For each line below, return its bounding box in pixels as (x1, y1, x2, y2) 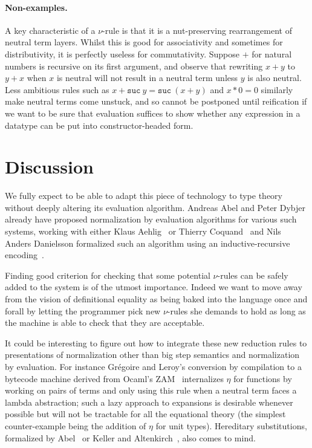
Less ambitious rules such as (5, 83, 109, 96)
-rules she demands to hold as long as (167, 304, 306, 317)
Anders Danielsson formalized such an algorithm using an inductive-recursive (5, 236, 290, 249)
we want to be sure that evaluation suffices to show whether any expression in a (5, 106, 301, 119)
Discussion (5, 154, 94, 179)
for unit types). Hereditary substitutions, (155, 419, 307, 432)
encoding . (5, 248, 44, 261)
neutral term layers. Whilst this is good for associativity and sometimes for (5, 36, 283, 48)
